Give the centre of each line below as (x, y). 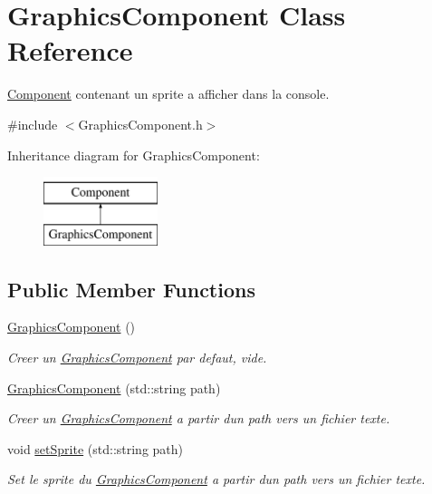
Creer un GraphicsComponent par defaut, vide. (137, 358)
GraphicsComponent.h (140, 124)
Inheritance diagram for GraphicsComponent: (134, 155)
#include (33, 124)
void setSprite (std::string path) (96, 448)
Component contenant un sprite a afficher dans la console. (168, 94)
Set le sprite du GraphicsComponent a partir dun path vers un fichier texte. (216, 479)
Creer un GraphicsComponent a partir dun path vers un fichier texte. (199, 418)
